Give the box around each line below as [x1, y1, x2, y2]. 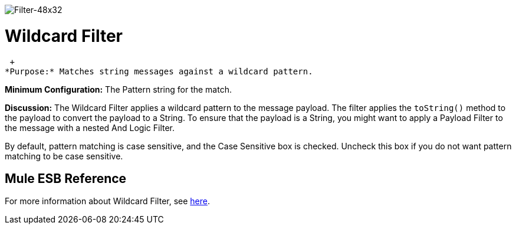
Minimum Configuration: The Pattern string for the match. [5, 84, 232, 94]
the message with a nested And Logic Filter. [5, 122, 175, 133]
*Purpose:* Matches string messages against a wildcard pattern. [5, 66, 313, 76]
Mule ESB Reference [5, 171, 127, 186]
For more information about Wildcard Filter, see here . [5, 196, 211, 207]
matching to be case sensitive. [5, 151, 123, 161]
